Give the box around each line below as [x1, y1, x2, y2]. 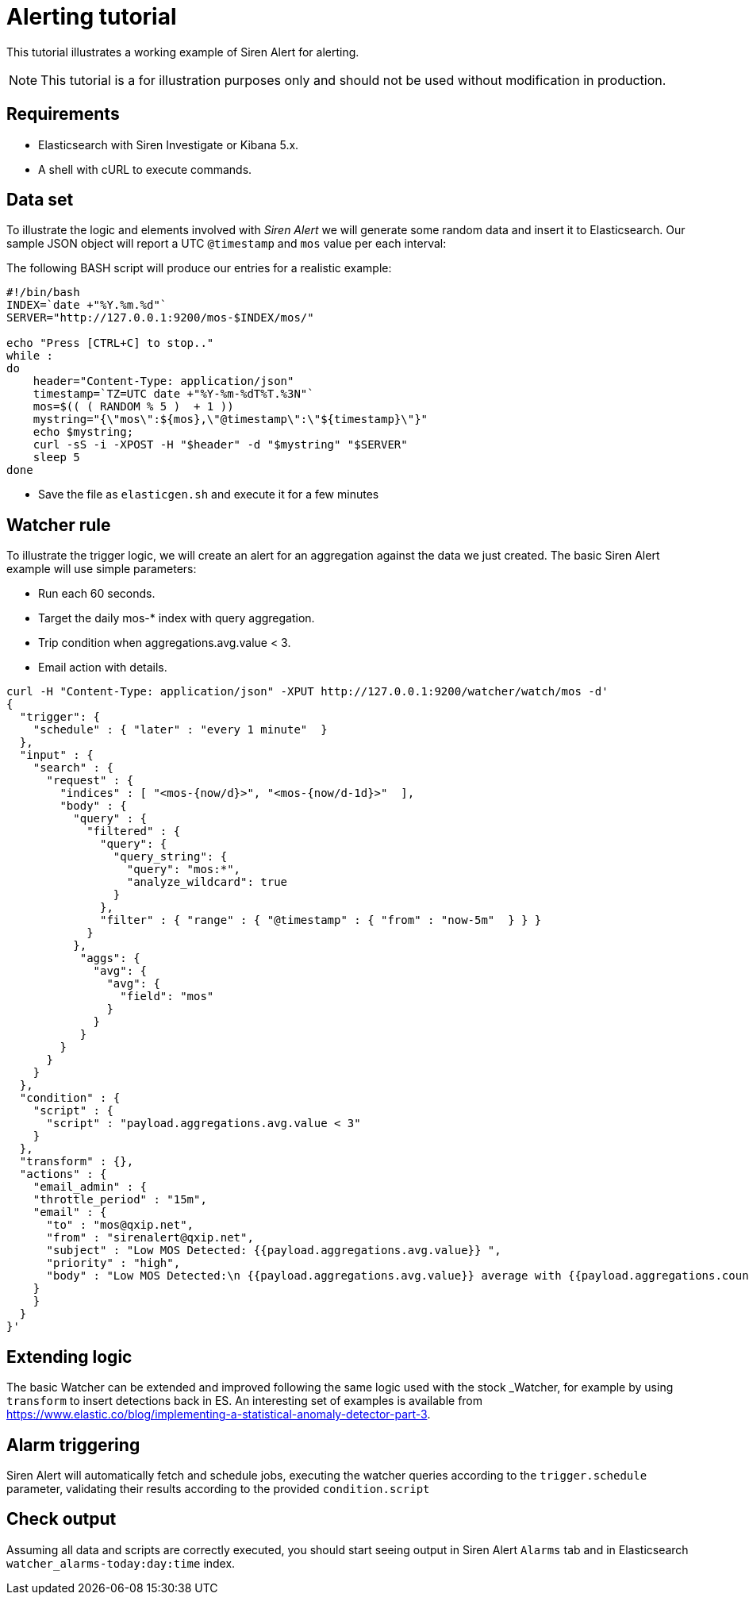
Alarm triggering [6, 1434, 140, 1455]
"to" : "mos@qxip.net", [46, 1218, 194, 1232]
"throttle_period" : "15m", [33, 1193, 207, 1207]
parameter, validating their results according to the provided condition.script [6, 1481, 430, 1495]
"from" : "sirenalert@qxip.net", [46, 1231, 254, 1245]
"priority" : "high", [46, 1257, 181, 1270]
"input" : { [19, 749, 94, 762]
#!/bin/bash [6, 286, 80, 299]
